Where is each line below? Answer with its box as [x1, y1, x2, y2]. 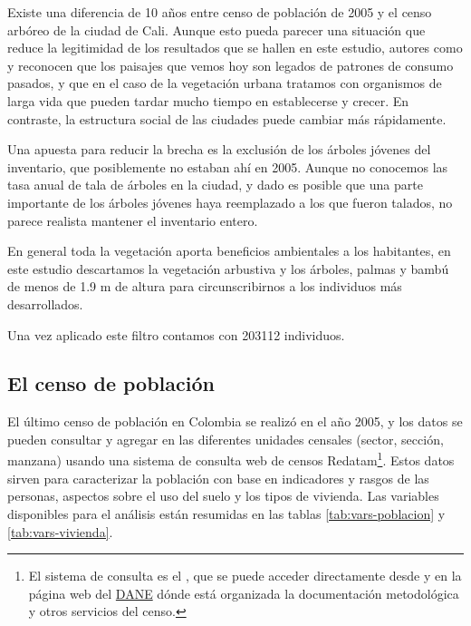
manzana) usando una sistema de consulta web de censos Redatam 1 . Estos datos [7, 448, 455, 470]
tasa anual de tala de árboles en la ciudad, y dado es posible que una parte [7, 175, 423, 194]
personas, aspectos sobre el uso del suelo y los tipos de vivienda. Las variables [7, 486, 439, 505]
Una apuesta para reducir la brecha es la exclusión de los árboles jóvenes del [7, 140, 431, 159]
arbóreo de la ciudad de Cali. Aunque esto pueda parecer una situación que [7, 20, 426, 39]
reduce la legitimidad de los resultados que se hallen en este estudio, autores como [7, 38, 463, 57]
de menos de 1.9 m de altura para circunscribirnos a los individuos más [7, 277, 402, 296]
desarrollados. [7, 294, 83, 313]
